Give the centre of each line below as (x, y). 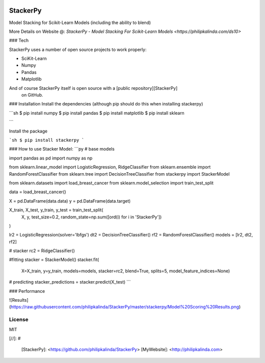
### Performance (27, 291)
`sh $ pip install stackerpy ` (47, 140)
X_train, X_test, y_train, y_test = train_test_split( (56, 210)
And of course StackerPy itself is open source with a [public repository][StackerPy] (93, 88)
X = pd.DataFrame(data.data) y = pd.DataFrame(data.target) (70, 201)
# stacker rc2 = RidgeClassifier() (42, 251)
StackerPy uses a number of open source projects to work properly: (78, 50)
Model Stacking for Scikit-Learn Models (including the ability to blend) (80, 23)
